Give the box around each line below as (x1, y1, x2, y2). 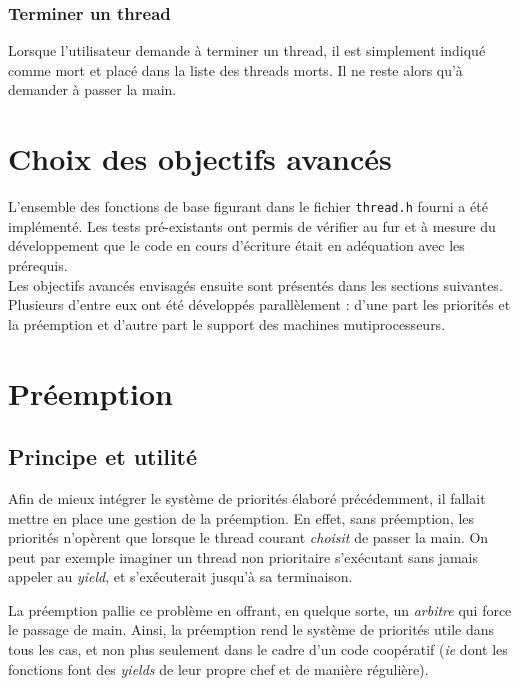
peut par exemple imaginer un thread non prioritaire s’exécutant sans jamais (8, 546, 478, 567)
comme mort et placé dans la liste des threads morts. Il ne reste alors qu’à (8, 59, 463, 80)
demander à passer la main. (8, 79, 177, 100)
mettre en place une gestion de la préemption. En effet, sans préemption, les (8, 507, 475, 528)
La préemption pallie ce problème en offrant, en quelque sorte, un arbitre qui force (8, 599, 512, 620)
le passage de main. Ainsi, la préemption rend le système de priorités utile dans (8, 619, 494, 640)
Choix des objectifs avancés (8, 138, 392, 179)
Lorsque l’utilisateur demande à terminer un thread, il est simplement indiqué (8, 40, 486, 61)
